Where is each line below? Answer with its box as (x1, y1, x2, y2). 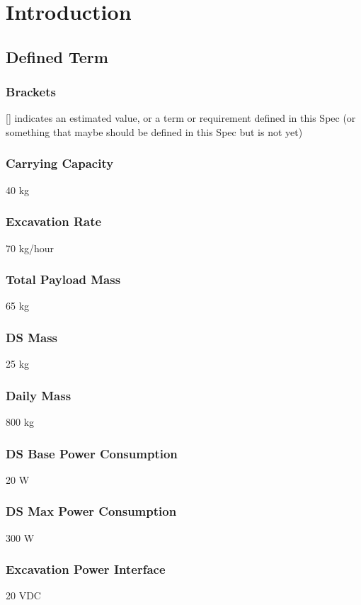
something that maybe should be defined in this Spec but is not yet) (6, 124, 303, 139)
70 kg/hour (6, 240, 55, 255)
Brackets (6, 83, 56, 101)
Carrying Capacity (6, 154, 114, 172)
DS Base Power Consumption (6, 444, 178, 462)
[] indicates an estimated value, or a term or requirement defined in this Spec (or (6, 111, 356, 125)
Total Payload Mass (6, 271, 121, 288)
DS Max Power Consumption (6, 502, 177, 520)
